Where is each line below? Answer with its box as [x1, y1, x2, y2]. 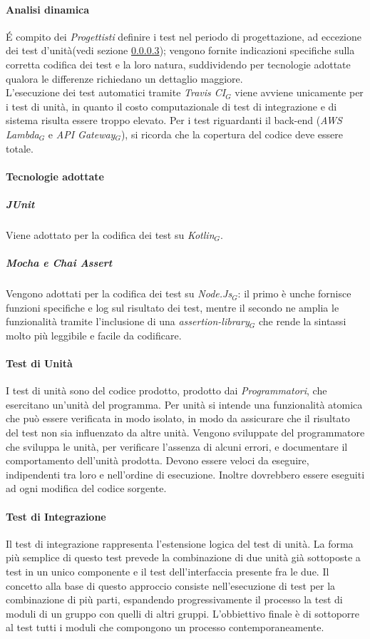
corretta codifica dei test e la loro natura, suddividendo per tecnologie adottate [6, 56, 351, 71]
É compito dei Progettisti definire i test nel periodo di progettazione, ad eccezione [6, 29, 361, 44]
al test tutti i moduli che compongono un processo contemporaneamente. [6, 620, 324, 635]
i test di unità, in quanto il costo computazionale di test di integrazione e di [6, 98, 337, 113]
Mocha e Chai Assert [6, 255, 113, 270]
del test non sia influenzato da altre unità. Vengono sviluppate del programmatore [6, 425, 365, 439]
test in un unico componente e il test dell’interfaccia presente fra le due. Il [6, 563, 329, 578]
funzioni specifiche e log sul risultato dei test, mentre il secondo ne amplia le [6, 300, 339, 315]
